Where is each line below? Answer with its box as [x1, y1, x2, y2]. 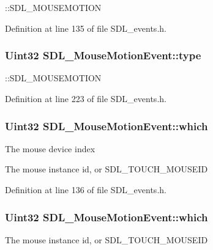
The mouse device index [5, 142, 95, 155]
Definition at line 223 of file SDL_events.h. [5, 92, 166, 105]
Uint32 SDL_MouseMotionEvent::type [5, 48, 201, 63]
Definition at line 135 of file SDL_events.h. [5, 21, 166, 34]
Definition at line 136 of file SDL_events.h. [5, 183, 166, 196]
